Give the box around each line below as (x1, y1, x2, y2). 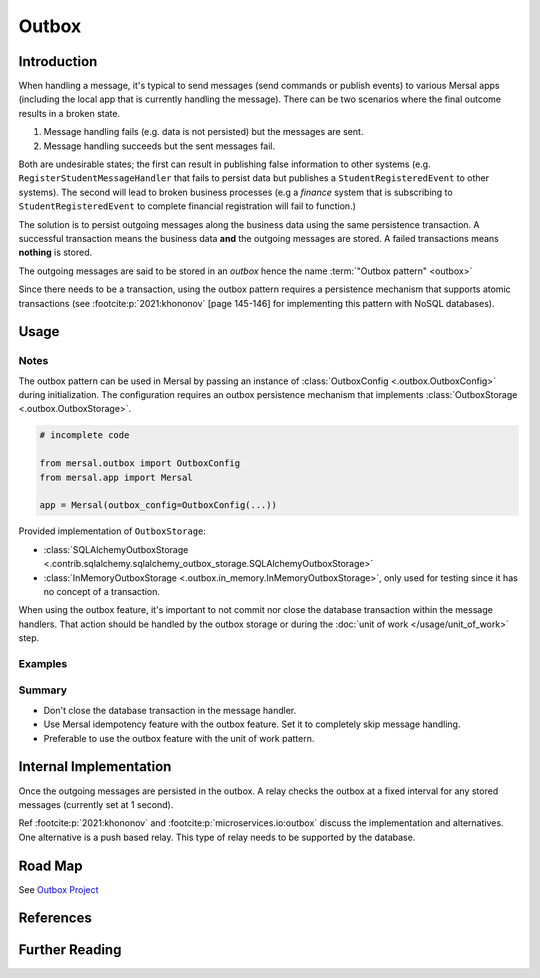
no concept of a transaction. (43, 585, 160, 597)
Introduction (18, 53, 98, 70)
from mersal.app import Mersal (39, 471, 194, 483)
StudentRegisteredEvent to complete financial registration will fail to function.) (18, 200, 357, 212)
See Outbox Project (18, 883, 99, 895)
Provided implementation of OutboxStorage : (18, 525, 207, 537)
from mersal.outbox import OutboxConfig (39, 458, 240, 469)
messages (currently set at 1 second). (18, 798, 174, 810)
